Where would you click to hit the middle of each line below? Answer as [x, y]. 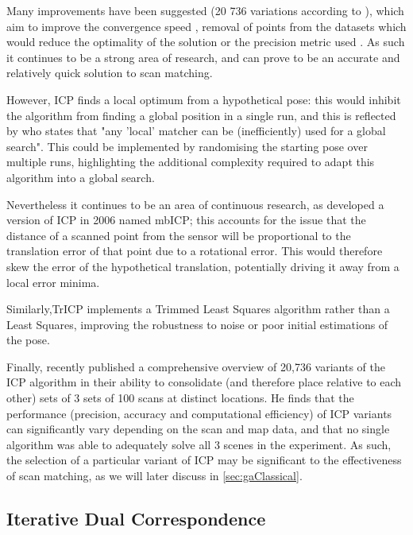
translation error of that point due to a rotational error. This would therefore [195, 251]
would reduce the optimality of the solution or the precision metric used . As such [206, 42]
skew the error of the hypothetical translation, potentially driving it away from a [203, 266]
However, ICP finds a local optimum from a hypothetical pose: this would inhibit [204, 99]
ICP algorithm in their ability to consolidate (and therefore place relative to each [204, 382]
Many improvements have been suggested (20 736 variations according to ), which [205, 10]
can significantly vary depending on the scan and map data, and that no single [198, 429]
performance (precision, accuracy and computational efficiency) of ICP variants [199, 413]
